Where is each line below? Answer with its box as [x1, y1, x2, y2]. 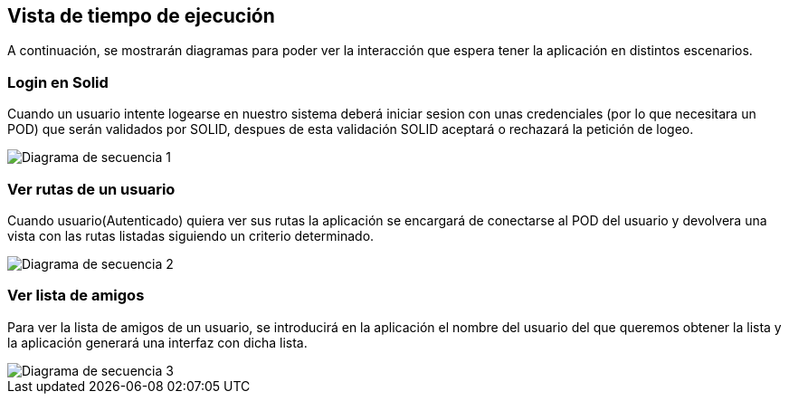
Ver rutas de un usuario [7, 179, 176, 198]
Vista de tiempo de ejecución [7, 5, 275, 27]
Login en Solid [7, 72, 109, 91]
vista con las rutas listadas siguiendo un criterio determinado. [7, 227, 375, 243]
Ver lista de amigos [7, 286, 145, 305]
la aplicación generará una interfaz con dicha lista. [7, 334, 308, 350]
